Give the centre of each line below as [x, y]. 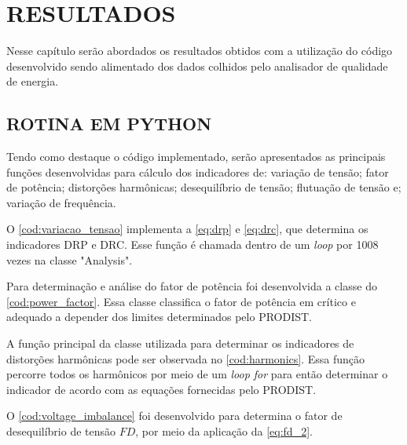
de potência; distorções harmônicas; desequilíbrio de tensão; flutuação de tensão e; [204, 187]
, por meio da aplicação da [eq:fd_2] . [224, 431]
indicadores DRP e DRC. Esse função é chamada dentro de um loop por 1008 [192, 244]
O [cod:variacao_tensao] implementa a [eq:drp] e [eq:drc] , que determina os [187, 229]
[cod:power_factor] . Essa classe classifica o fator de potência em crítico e [181, 301]
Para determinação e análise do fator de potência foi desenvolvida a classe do [192, 286]
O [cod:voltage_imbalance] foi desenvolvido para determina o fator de [174, 416]
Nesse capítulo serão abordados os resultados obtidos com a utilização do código [200, 51]
